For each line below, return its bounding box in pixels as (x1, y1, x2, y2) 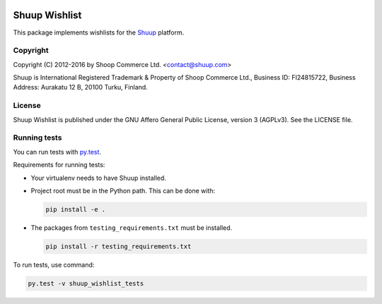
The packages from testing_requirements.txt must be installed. (30, 223, 233, 232)
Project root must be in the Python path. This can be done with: (30, 186, 216, 195)
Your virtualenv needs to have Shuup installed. (30, 174, 166, 182)
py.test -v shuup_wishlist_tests (28, 279, 144, 287)
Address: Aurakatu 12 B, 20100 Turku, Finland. (13, 83, 148, 92)
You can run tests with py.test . (13, 147, 102, 156)
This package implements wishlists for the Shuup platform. (13, 28, 185, 37)
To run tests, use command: (13, 260, 95, 269)
